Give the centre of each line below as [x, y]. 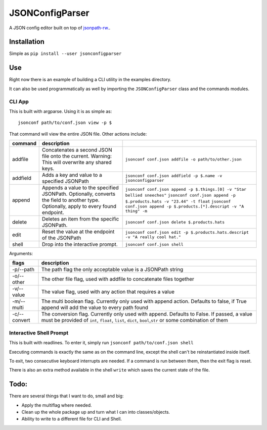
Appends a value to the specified [80, 188]
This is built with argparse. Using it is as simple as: [61, 111]
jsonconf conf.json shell [155, 244]
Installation [27, 42]
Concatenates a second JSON [77, 150]
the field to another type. [71, 200]
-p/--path [23, 269]
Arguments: [21, 254]
